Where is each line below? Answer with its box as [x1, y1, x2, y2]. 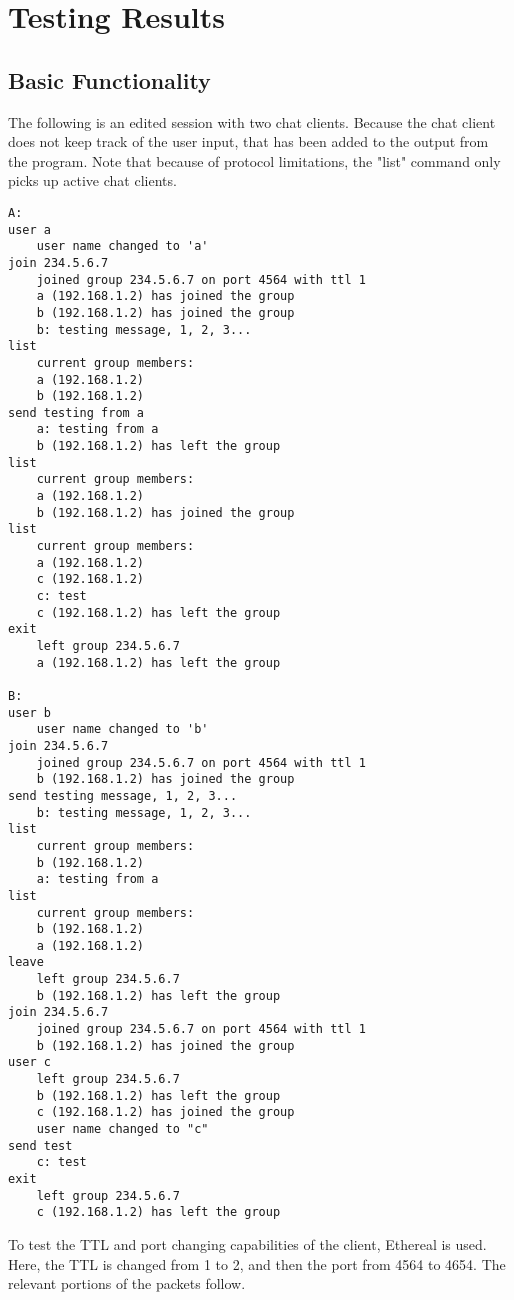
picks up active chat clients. [8, 170, 177, 191]
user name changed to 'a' [36, 239, 209, 254]
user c [8, 1055, 51, 1070]
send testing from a [8, 405, 145, 420]
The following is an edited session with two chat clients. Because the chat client [8, 111, 496, 132]
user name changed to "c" [36, 1122, 209, 1137]
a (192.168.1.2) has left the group [36, 655, 281, 670]
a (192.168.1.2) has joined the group [36, 289, 295, 304]
